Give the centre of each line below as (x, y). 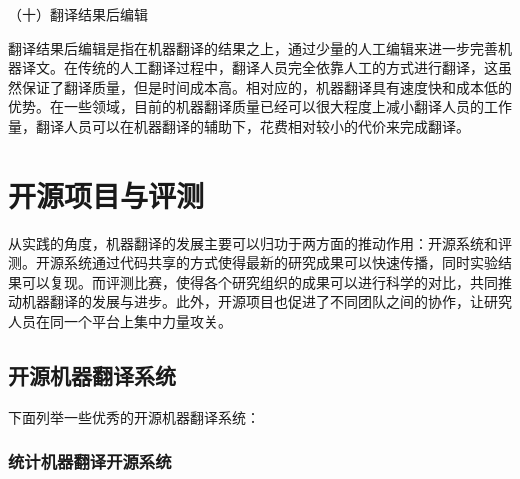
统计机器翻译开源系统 (90, 461)
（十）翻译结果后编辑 (78, 14)
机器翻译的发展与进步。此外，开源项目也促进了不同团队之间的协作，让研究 (266, 301)
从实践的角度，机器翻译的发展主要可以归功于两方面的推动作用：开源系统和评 (260, 242)
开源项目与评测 (106, 194)
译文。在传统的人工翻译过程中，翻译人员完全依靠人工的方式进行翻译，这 (259, 67)
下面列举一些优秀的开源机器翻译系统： (134, 416)
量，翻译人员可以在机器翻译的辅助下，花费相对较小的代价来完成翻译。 (239, 125)
